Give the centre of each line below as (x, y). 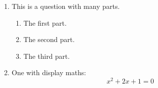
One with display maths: (49, 72)
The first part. (45, 22)
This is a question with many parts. (66, 6)
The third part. (47, 56)
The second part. (49, 39)
